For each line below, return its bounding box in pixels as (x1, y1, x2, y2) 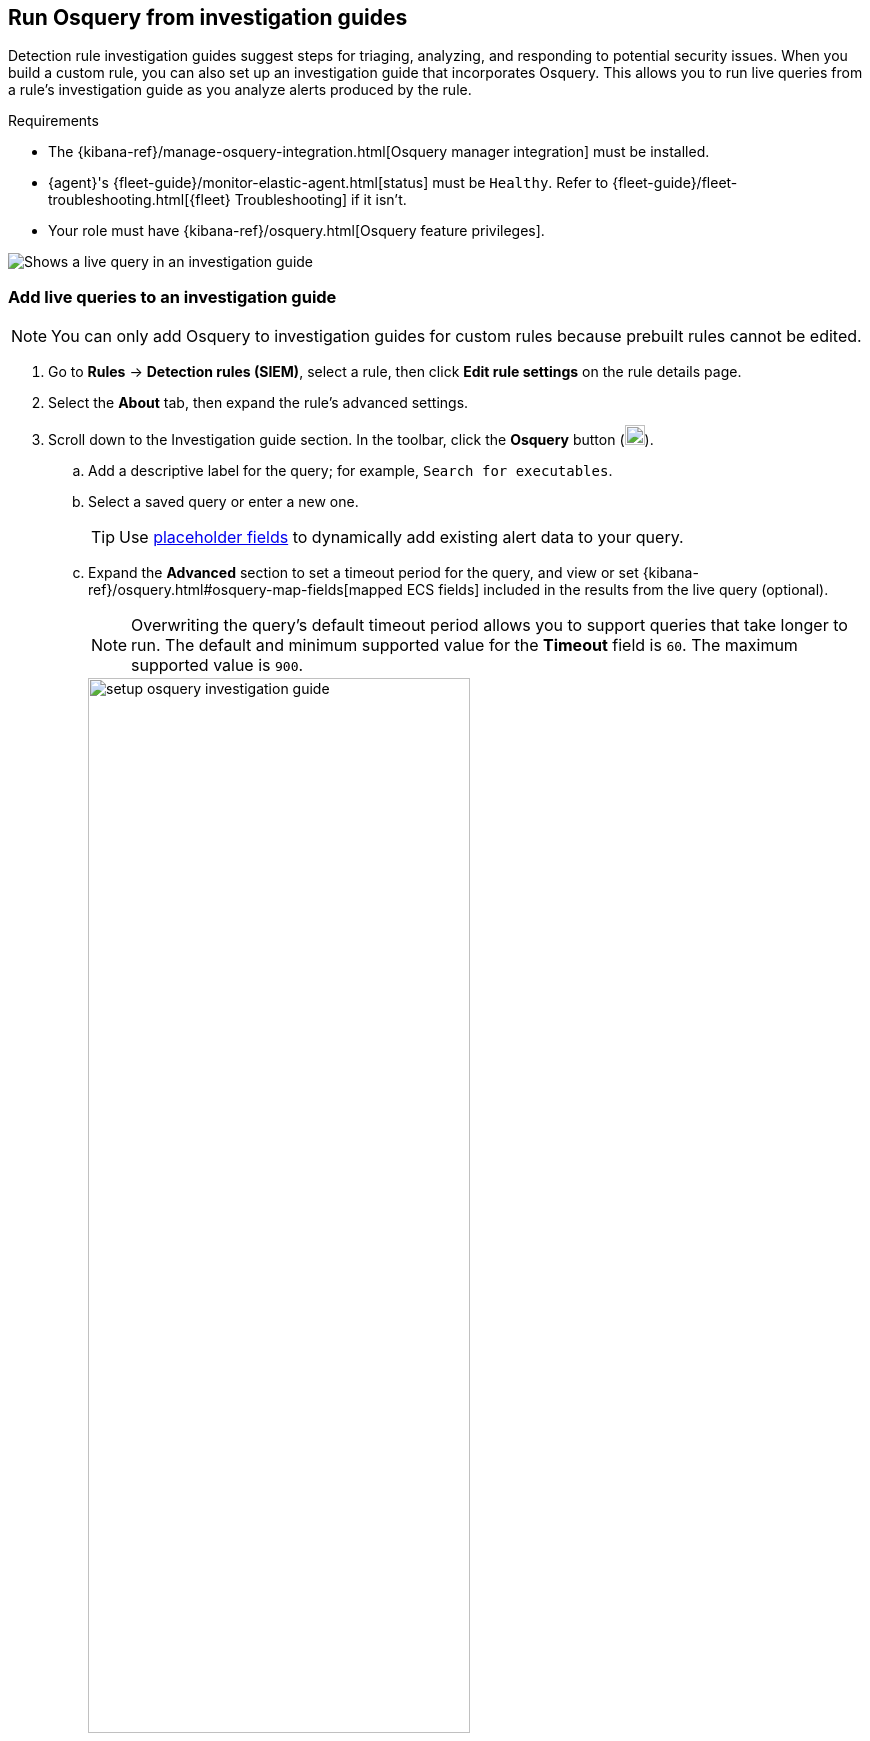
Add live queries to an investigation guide (8, 286, 337, 307)
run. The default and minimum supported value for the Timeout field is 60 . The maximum (131, 635, 798, 656)
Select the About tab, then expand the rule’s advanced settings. (48, 394, 469, 412)
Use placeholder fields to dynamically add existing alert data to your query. (119, 527, 684, 548)
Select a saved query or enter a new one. (88, 493, 359, 511)
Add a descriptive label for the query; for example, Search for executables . (88, 462, 613, 480)
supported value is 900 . (131, 655, 304, 676)
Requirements (8, 112, 99, 130)
